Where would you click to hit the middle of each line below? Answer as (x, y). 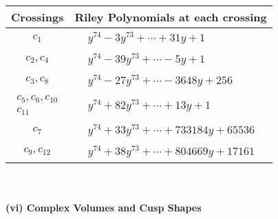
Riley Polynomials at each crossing (171, 17)
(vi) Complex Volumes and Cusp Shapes (104, 208)
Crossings (38, 17)
